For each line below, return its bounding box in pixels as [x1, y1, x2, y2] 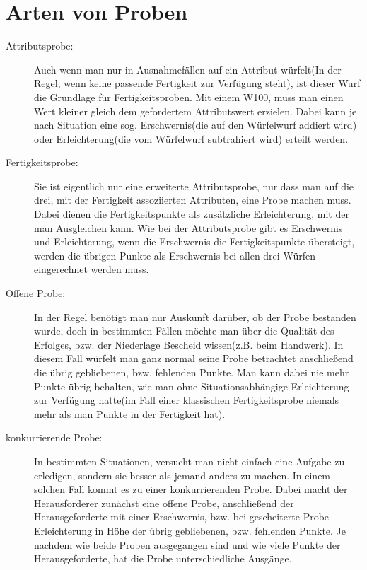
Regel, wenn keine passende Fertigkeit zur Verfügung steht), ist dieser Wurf [34, 76, 361, 91]
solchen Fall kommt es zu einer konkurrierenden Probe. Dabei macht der [34, 482, 348, 496]
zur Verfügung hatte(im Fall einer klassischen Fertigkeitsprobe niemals [34, 392, 339, 407]
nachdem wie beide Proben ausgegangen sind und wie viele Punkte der [34, 537, 341, 552]
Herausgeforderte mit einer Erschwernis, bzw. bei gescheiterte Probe [34, 509, 330, 524]
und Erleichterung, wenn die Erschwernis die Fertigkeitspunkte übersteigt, [34, 234, 355, 249]
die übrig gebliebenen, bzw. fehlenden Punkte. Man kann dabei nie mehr [34, 365, 349, 379]
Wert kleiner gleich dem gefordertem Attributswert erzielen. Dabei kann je [34, 103, 357, 118]
